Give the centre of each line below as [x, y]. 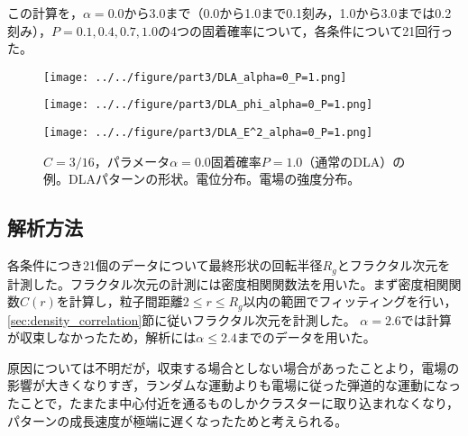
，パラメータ [132, 161]
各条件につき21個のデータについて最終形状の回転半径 [165, 265]
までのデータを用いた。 [306, 337]
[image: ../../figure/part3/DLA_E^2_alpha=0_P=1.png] [208, 133]
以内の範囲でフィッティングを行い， [350, 301]
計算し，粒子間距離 [126, 301]
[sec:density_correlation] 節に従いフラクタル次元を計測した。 [182, 319]
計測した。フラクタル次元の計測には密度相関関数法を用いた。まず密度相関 [228, 283]
